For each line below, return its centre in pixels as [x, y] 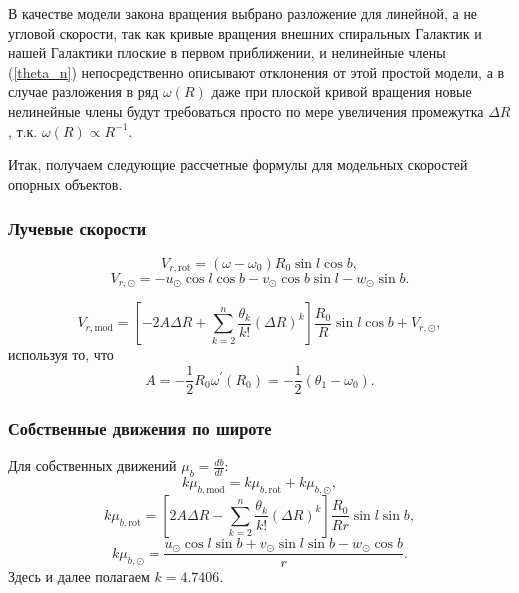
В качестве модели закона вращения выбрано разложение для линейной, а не [243, 13]
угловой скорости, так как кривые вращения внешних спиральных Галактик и [245, 32]
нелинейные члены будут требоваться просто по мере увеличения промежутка [246, 110]
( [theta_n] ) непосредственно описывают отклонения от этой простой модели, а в [256, 71]
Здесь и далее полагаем [79, 576]
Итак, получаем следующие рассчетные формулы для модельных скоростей [238, 164]
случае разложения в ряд [83, 91]
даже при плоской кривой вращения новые [341, 91]
